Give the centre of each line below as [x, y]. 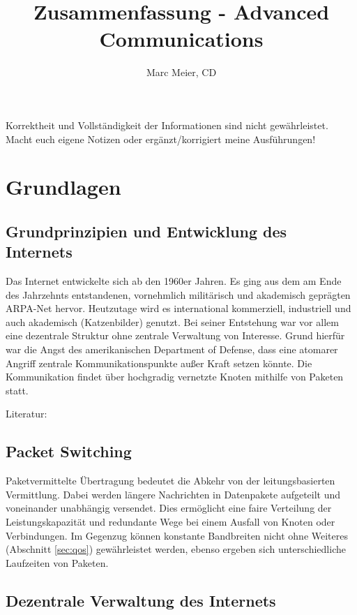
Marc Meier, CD [181, 72]
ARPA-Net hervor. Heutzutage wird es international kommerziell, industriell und [178, 308]
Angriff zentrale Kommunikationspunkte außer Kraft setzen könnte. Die [159, 363]
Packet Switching [69, 451]
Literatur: [26, 414]
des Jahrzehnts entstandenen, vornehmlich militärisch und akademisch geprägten [178, 294]
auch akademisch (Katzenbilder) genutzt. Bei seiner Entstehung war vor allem [172, 321]
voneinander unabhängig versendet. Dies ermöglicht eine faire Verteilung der [169, 508]
